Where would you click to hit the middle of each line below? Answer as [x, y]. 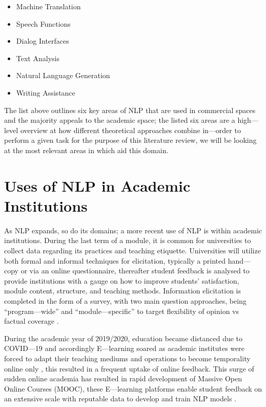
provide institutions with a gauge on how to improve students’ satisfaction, [122, 280]
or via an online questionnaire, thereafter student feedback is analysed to [135, 271]
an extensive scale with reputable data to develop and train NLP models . [120, 399]
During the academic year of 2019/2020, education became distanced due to [124, 338]
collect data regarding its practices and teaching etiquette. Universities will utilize [132, 251]
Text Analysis [38, 58]
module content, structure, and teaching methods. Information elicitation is [122, 291]
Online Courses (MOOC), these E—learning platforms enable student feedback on [133, 388]
